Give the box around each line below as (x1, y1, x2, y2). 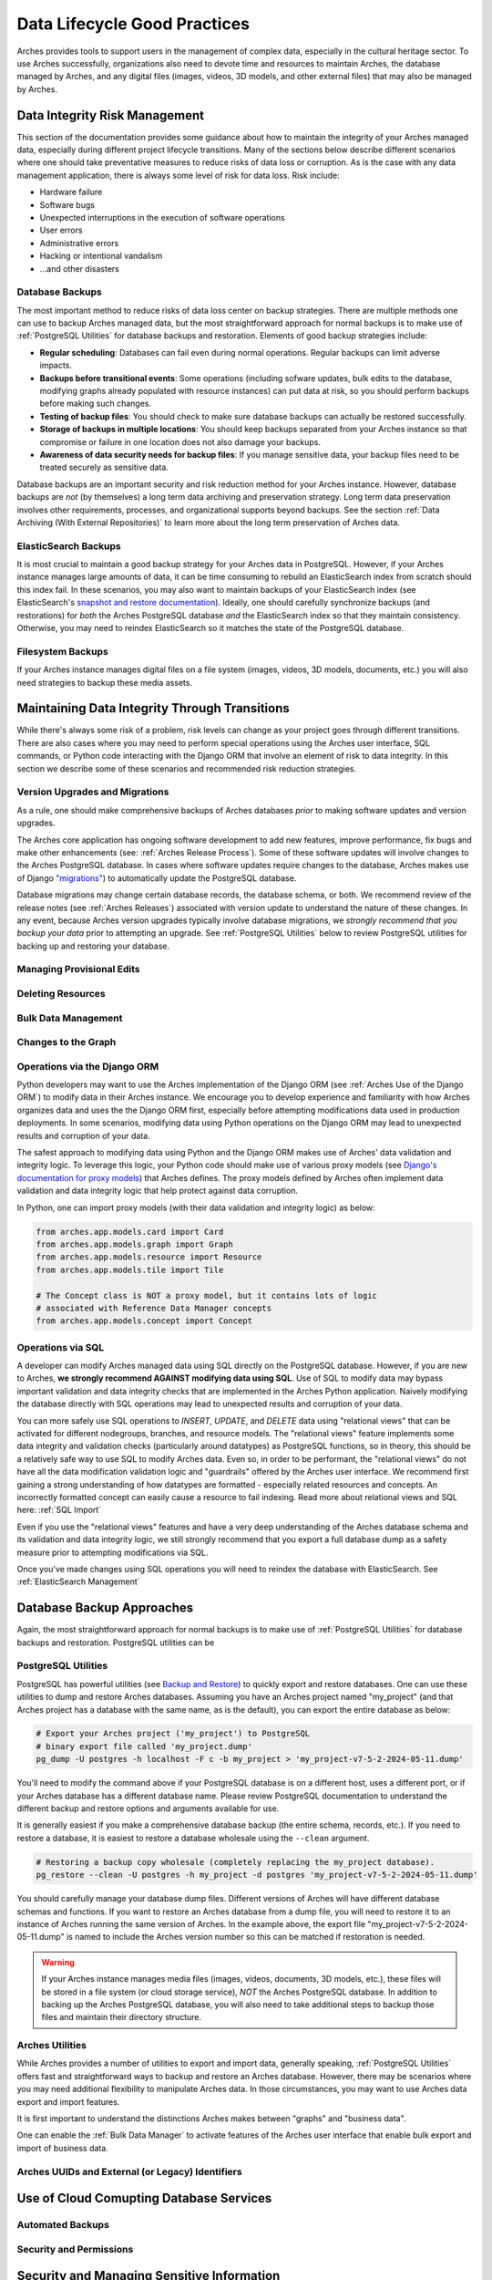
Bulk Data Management (16, 1011, 123, 1024)
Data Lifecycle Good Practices (16, 14, 251, 34)
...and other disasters (39, 263, 120, 274)
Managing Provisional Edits (16, 963, 140, 976)
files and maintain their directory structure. (41, 2012, 202, 2023)
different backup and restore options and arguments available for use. (16, 1803, 280, 1814)
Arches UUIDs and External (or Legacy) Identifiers (16, 2165, 242, 2178)
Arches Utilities (16, 2039, 87, 2052)
